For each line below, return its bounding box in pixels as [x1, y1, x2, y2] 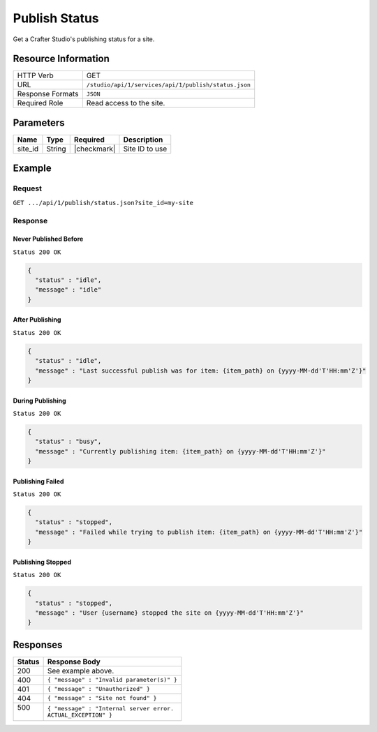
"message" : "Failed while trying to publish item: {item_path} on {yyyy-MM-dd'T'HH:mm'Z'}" [35, 528, 363, 536]
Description [123, 135, 163, 144]
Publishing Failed [13, 477, 64, 485]
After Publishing [13, 315, 61, 324]
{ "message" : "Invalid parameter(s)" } [47, 676, 178, 684]
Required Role [17, 98, 64, 108]
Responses [13, 638, 63, 650]
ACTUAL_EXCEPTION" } [47, 711, 113, 719]
